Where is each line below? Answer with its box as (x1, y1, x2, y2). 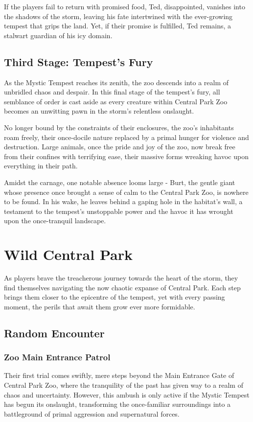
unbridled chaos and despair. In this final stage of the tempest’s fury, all (4, 87, 220, 97)
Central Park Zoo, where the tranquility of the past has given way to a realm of (4, 379, 243, 390)
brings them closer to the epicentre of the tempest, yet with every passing (4, 292, 225, 302)
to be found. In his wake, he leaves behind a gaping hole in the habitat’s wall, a (4, 196, 243, 207)
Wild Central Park (4, 244, 133, 264)
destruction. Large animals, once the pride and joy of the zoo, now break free (4, 141, 235, 152)
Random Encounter (4, 325, 105, 340)
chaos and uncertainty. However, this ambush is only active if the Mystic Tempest (4, 389, 250, 399)
